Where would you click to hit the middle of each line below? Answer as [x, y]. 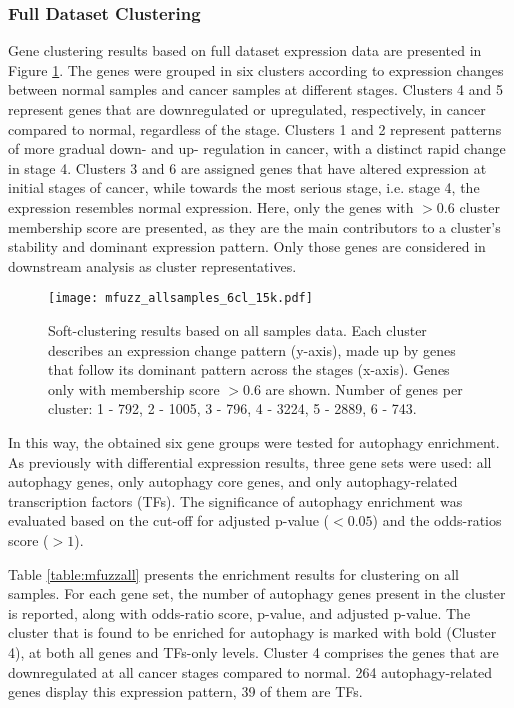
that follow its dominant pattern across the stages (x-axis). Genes [249, 369]
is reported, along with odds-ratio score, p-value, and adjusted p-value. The [239, 612]
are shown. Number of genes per [364, 388]
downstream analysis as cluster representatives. [152, 265]
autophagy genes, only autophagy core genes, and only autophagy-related [233, 481]
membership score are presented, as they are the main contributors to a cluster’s [254, 226]
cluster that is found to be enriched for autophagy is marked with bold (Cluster [252, 632]
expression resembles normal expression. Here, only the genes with [211, 206]
